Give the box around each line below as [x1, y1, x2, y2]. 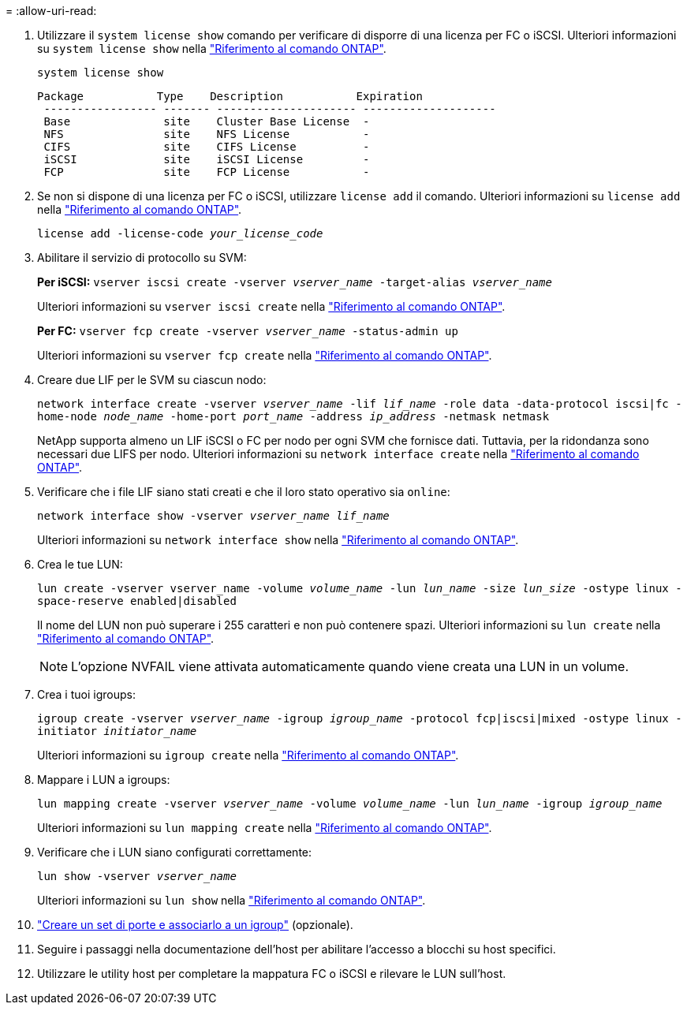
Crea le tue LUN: [37, 558, 123, 571]
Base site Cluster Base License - [43, 115, 370, 128]
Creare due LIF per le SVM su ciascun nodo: [37, 373, 267, 386]
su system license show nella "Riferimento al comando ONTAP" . [37, 42, 386, 55]
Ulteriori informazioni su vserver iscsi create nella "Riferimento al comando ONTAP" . [37, 300, 506, 313]
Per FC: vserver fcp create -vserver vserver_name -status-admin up [37, 324, 458, 338]
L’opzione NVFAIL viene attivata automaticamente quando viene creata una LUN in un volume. [71, 658, 629, 674]
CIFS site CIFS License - [43, 140, 370, 153]
